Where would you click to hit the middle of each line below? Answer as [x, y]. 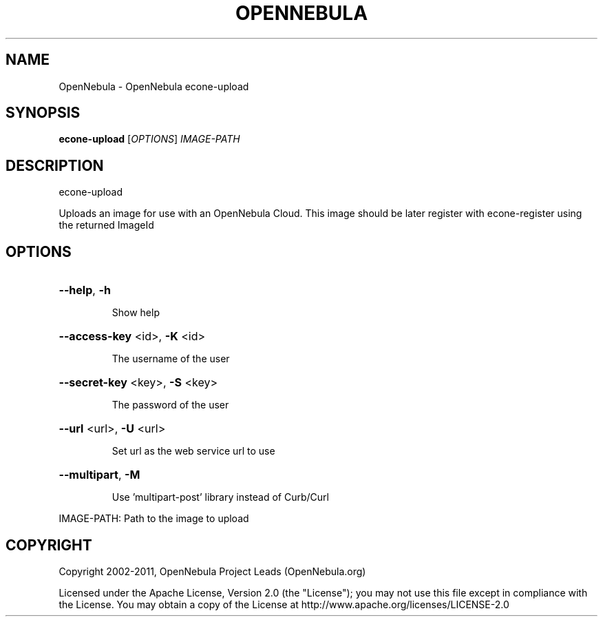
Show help [136, 313]
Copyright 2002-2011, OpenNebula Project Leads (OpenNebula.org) [212, 571]
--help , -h [85, 290]
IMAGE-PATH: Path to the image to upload [154, 519]
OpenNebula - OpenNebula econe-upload [154, 86]
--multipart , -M [99, 475]
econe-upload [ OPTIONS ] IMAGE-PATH [149, 139]
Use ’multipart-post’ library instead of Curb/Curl [220, 497]
